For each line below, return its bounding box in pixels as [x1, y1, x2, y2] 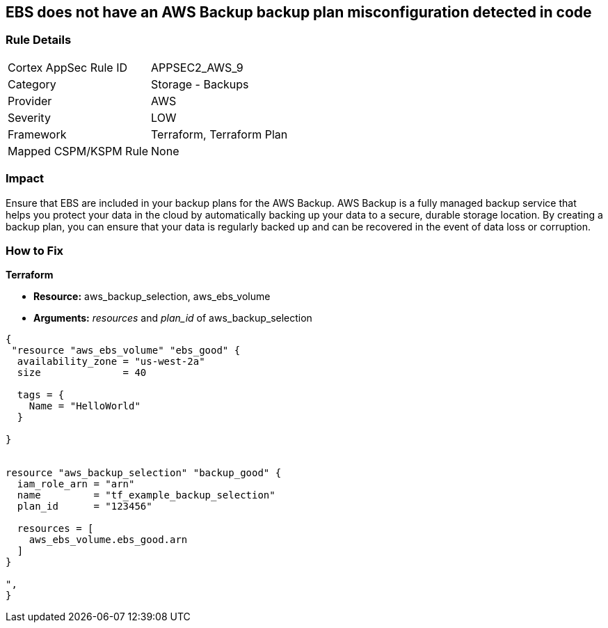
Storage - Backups [151, 77, 249, 91]
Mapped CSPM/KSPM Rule [8, 143, 149, 158]
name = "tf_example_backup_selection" [17, 489, 275, 501]
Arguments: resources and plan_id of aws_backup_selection [33, 312, 312, 324]
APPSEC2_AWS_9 [151, 60, 243, 74]
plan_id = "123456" [17, 501, 152, 512]
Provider [8, 93, 52, 108]
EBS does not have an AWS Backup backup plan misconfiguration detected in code [6, 3, 592, 21]
